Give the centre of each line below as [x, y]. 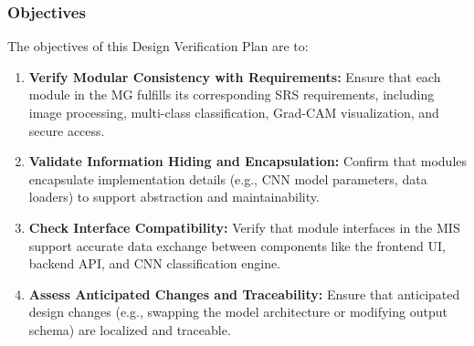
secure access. [67, 130]
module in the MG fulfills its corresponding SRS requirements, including [232, 94]
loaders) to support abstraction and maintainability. [174, 197]
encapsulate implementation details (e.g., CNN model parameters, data [228, 178]
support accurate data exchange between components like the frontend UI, [237, 245]
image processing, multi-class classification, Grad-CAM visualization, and [234, 112]
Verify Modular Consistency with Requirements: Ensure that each [235, 76]
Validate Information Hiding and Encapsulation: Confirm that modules [248, 161]
